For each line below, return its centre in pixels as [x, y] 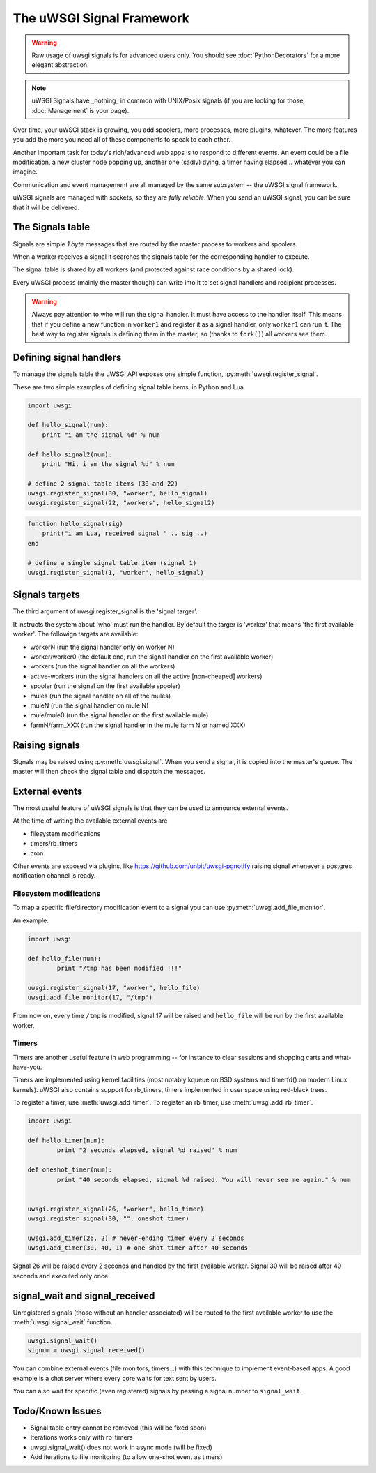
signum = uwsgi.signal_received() [86, 1351]
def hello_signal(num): [68, 425]
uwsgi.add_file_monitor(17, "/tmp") [90, 997]
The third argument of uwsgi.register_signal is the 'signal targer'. [105, 611]
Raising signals [46, 745]
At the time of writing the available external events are [90, 821]
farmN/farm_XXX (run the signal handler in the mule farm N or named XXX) [138, 725]
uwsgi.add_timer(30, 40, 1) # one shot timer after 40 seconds [138, 1248]
